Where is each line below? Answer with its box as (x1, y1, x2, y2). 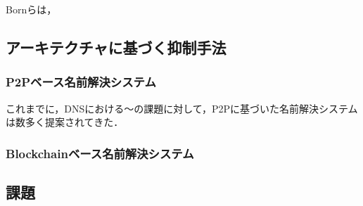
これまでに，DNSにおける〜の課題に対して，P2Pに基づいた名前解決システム (6, 101, 358, 115)
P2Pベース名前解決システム (6, 73, 156, 91)
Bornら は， (6, 2, 57, 16)
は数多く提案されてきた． (6, 115, 124, 129)
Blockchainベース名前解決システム (6, 144, 194, 162)
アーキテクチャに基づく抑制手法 (6, 36, 227, 58)
